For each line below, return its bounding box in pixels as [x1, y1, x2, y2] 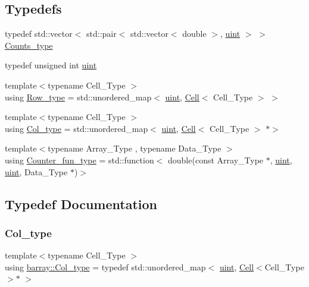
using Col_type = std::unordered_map [5, 122, 148, 134]
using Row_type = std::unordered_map [5, 90, 152, 103]
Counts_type [5, 39, 53, 51]
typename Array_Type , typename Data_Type [48, 142, 221, 154]
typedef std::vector [5, 27, 73, 40]
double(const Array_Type [168, 153, 264, 166]
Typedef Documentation [5, 194, 157, 213]
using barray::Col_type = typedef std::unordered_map [5, 260, 206, 273]
